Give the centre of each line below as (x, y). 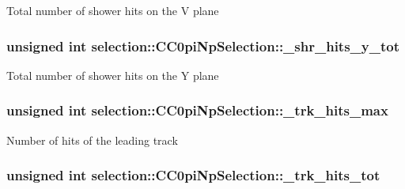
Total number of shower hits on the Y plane (113, 75)
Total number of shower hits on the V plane (113, 10)
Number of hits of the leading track (92, 140)
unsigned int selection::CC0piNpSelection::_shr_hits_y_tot (203, 45)
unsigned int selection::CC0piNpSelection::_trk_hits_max (197, 110)
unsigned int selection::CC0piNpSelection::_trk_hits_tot (193, 175)
